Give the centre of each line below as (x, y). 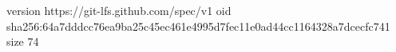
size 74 (23, 41)
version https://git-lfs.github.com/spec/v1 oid (119, 10)
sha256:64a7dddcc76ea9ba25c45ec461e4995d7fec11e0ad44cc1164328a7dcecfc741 (198, 26)
